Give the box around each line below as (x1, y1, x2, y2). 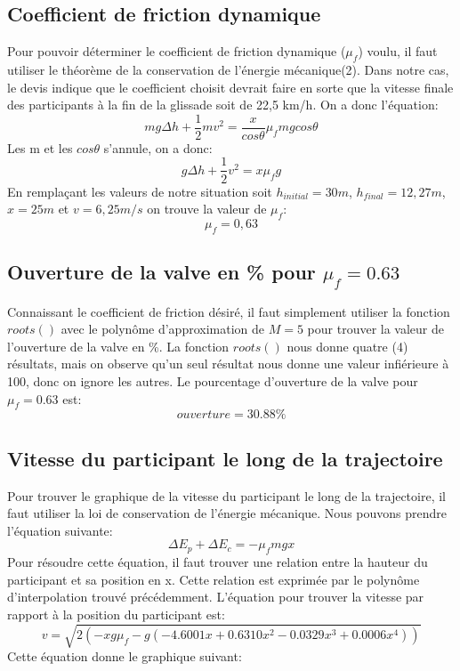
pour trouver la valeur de (307, 319, 444, 338)
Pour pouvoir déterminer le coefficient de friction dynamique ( (7, 42, 346, 61)
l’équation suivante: (7, 521, 113, 539)
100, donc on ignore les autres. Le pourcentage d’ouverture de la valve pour (7, 372, 418, 391)
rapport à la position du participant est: (7, 605, 225, 624)
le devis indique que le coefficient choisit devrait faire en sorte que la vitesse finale (7, 77, 454, 96)
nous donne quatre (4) (286, 336, 408, 355)
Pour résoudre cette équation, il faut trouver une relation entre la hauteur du (7, 553, 428, 571)
